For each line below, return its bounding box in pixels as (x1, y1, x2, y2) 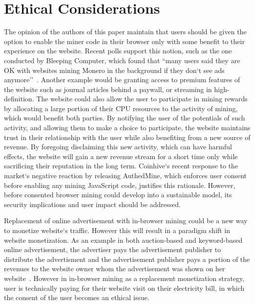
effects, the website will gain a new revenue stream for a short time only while (4, 151, 238, 161)
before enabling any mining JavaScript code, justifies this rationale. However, (4, 180, 235, 190)
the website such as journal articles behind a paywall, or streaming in (4, 84, 212, 94)
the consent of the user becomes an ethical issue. (4, 292, 150, 303)
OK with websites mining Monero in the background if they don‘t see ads (4, 65, 225, 75)
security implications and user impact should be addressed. (4, 199, 181, 209)
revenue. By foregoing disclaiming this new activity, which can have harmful (4, 141, 232, 152)
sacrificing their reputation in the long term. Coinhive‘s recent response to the (4, 161, 238, 171)
